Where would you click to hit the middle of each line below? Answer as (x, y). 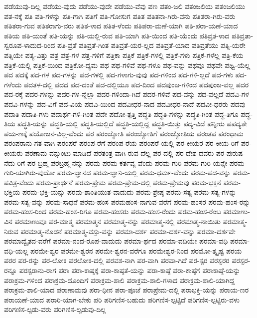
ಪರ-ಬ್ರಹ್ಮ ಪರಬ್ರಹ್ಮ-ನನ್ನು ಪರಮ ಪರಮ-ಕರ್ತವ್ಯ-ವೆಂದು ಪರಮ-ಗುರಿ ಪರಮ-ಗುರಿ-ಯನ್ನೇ (127, 162)
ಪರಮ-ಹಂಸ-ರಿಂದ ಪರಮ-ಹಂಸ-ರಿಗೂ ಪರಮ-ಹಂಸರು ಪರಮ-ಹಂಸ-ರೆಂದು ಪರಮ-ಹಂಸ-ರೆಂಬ (113, 211)
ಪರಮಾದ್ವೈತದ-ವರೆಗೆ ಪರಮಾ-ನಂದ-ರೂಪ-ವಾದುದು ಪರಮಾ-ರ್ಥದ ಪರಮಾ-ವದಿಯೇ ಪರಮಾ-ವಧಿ (116, 241)
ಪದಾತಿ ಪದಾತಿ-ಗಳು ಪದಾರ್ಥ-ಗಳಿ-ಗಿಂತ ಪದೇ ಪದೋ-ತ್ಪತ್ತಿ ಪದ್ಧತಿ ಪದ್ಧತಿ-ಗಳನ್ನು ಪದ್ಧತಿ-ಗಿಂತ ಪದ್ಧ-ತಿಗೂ (121, 114)
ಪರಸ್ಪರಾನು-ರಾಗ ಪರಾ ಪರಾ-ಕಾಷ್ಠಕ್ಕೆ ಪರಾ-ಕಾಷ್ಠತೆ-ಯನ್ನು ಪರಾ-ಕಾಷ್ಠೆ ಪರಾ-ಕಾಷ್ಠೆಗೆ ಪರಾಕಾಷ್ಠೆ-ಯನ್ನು (130, 270)
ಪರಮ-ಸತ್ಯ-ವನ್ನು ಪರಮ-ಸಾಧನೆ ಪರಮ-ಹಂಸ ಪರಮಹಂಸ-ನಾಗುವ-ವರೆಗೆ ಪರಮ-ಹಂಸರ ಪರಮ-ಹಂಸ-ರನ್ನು (127, 201)
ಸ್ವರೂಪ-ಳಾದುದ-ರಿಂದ (30, 45)
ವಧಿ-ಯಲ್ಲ (16, 250)
